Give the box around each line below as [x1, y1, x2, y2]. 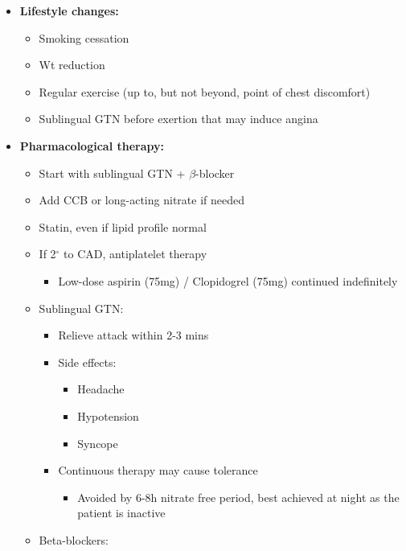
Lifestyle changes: [19, 2, 119, 19]
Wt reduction [39, 56, 105, 73]
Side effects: [58, 353, 117, 370]
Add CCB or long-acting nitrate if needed [39, 191, 244, 208]
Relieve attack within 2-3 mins [58, 327, 209, 343]
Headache [77, 380, 125, 397]
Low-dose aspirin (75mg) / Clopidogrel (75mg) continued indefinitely [58, 272, 398, 289]
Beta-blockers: [39, 531, 109, 548]
